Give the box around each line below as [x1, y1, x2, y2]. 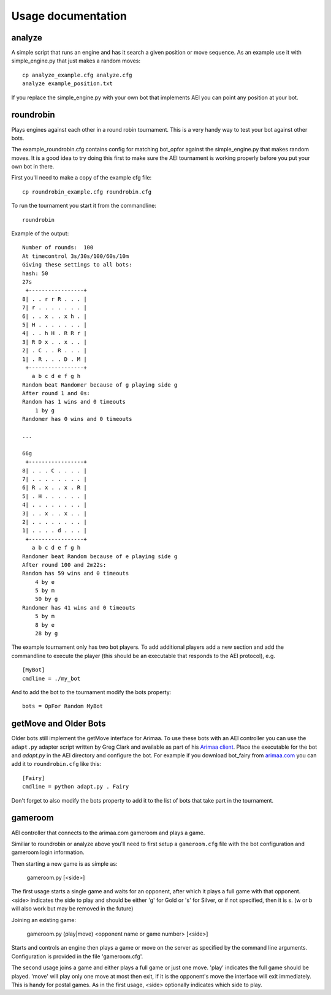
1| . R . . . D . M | [22, 355, 87, 363]
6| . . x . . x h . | [22, 312, 87, 320]
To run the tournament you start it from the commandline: [11, 202, 156, 210]
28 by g [34, 630, 58, 637]
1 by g [34, 407, 55, 414]
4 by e [34, 578, 55, 585]
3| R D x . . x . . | [22, 338, 87, 346]
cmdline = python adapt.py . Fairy [22, 783, 129, 790]
